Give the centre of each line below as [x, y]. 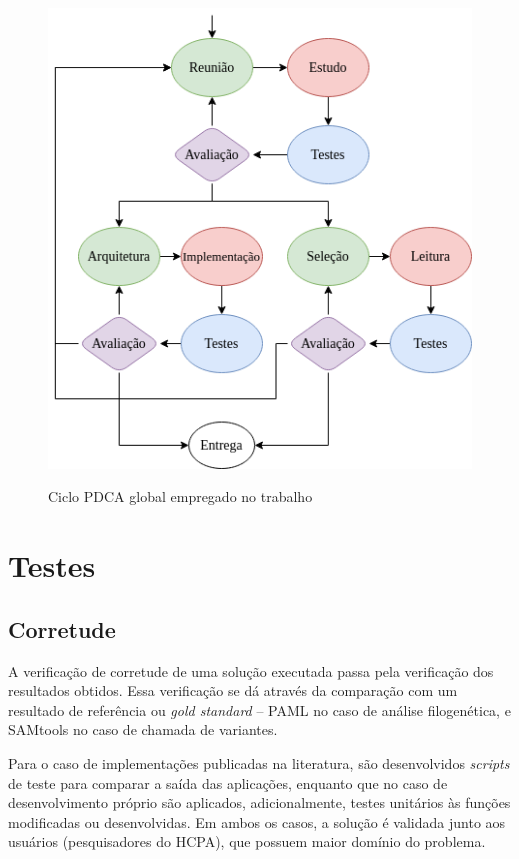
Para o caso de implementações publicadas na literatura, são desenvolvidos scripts [259, 762]
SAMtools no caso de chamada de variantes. [143, 729]
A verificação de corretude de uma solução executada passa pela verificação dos [251, 670]
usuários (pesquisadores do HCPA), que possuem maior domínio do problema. [247, 841]
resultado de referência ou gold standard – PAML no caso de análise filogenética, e [259, 709]
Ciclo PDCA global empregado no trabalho [180, 496]
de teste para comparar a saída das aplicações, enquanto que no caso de [228, 782]
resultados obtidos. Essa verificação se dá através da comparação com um [233, 690]
